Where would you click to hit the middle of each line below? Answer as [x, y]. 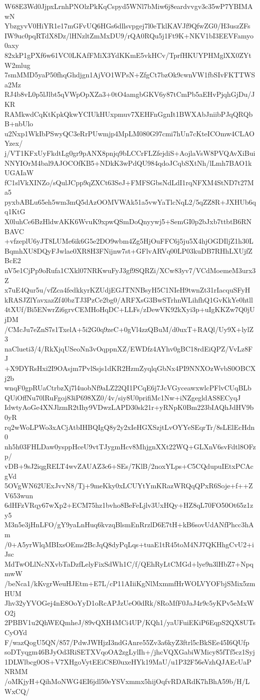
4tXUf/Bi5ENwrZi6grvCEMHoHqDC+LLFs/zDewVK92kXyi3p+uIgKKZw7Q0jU [130, 309]
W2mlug [17, 65]
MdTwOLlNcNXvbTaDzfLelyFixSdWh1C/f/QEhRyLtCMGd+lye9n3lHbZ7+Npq [129, 563]
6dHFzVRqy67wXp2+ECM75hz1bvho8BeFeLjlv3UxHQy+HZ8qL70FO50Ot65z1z [129, 505]
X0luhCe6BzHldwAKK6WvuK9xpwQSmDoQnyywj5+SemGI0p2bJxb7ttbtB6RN [128, 221]
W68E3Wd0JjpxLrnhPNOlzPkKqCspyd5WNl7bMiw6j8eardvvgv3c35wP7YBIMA [129, 6]
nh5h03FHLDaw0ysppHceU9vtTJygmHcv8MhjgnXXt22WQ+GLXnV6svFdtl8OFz [130, 446]
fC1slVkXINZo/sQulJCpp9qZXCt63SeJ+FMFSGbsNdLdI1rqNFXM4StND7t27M [129, 182]
